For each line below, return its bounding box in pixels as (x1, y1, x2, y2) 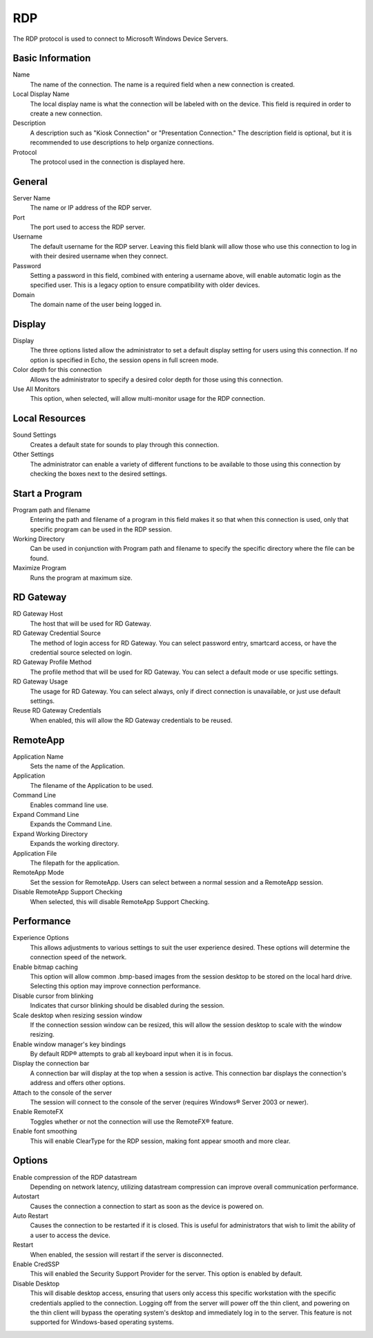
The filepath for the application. (30, 858, 120, 867)
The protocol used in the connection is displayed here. (30, 158, 186, 166)
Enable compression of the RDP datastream (12, 1173, 137, 1181)
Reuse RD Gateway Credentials (12, 706, 102, 715)
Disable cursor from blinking (12, 992, 93, 1000)
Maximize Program (12, 564, 67, 572)
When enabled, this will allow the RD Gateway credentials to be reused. (30, 716, 233, 724)
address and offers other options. (30, 1079, 126, 1087)
